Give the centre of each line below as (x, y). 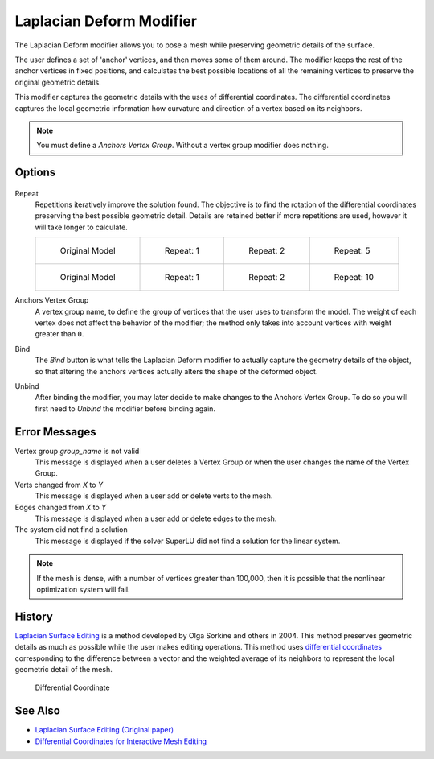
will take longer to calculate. (81, 227)
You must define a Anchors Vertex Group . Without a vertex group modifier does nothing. (182, 146)
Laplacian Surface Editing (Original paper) (104, 730)
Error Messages (55, 432)
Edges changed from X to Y (61, 507)
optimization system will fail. (83, 589)
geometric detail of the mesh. (63, 670)
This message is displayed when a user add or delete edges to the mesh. (156, 518)
